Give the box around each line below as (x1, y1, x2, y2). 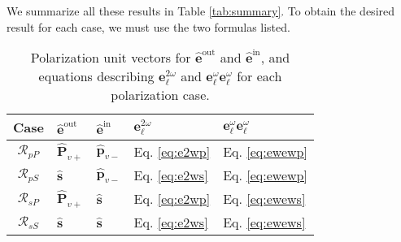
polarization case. (111, 85, 210, 105)
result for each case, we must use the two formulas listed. (7, 18, 290, 35)
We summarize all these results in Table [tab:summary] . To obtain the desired (7, 2, 395, 19)
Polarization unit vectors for (30, 48, 191, 67)
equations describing (38, 67, 155, 86)
